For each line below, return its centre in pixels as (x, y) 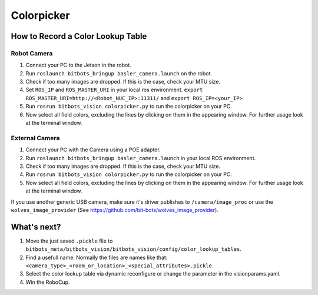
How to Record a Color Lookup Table (79, 36)
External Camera (35, 138)
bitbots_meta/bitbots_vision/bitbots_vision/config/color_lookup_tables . (133, 249)
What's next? (36, 227)
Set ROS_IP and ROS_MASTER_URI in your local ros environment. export (114, 90)
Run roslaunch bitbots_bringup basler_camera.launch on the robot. (119, 73)
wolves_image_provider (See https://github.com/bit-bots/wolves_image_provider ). (115, 210)
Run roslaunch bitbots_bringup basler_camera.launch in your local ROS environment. (141, 158)
